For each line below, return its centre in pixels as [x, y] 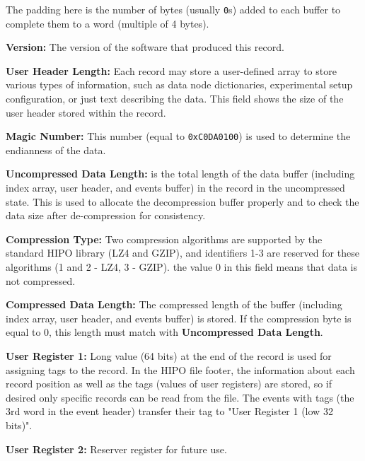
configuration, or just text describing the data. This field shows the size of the [175, 99]
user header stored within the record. [86, 112]
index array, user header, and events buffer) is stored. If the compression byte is [179, 318]
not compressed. [41, 280]
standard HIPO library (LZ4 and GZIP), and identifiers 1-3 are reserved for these [182, 253]
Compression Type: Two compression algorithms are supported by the [164, 239]
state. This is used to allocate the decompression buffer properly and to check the [182, 201]
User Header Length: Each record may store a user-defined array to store [171, 70]
